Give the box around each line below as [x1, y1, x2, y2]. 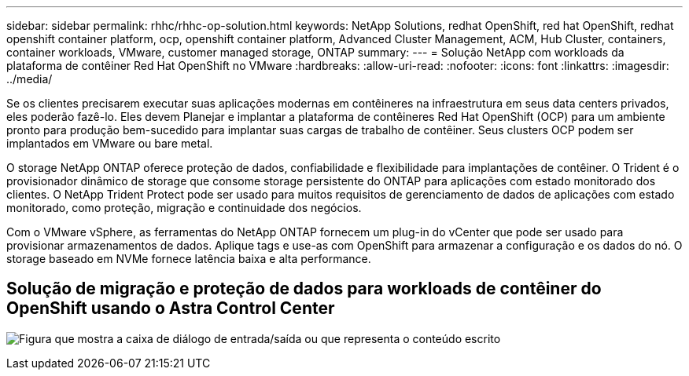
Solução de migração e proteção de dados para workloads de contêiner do [6, 279, 602, 299]
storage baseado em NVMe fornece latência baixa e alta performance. [6, 252, 371, 265]
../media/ [6, 72, 53, 86]
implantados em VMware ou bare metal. [6, 137, 213, 150]
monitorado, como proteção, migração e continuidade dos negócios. [6, 201, 362, 214]
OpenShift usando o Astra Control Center [6, 298, 335, 319]
